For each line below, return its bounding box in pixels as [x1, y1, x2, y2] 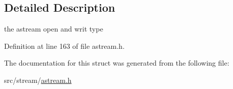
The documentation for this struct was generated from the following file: [4, 57, 229, 68]
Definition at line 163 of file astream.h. [4, 40, 125, 51]
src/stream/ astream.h [4, 74, 72, 85]
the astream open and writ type [4, 23, 103, 34]
